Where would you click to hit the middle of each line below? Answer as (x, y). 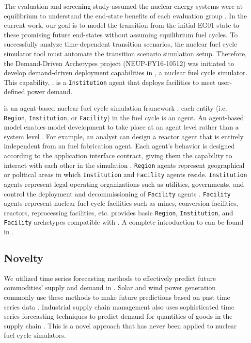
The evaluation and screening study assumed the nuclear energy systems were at (123, 6)
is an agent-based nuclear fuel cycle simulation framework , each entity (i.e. (116, 108)
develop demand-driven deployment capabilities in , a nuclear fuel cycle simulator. (126, 73)
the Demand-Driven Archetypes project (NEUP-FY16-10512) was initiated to (119, 63)
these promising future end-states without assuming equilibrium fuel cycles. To (121, 34)
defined (15, 91)
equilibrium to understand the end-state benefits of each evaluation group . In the (125, 15)
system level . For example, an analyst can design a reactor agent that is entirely (124, 136)
